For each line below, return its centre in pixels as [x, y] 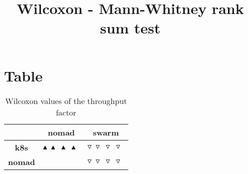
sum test [130, 28]
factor [66, 112]
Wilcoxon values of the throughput [66, 100]
